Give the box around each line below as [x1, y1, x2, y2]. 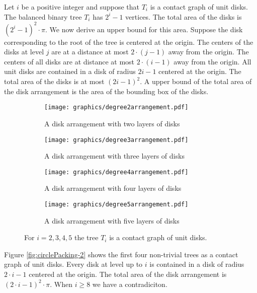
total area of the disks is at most [4, 76, 105, 87]
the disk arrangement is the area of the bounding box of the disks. [4, 86, 209, 96]
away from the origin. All [174, 56, 251, 66]
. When [50, 278, 72, 289]
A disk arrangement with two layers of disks [44, 118, 180, 128]
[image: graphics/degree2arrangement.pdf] [44, 104, 189, 111]
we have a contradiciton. [92, 278, 167, 289]
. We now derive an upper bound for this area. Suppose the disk [45, 24, 243, 34]
